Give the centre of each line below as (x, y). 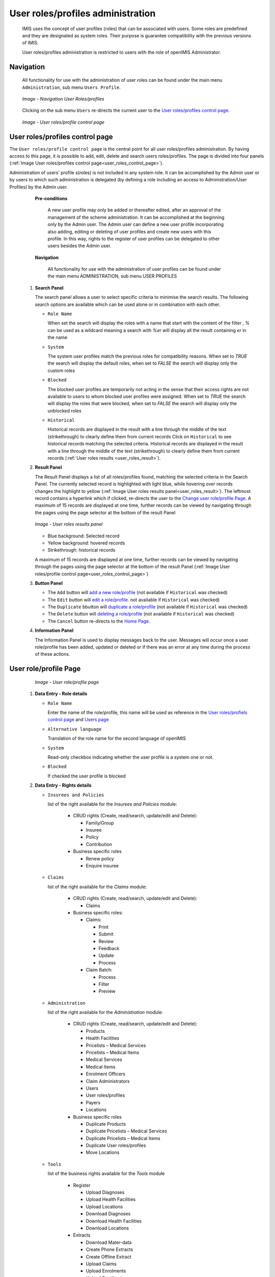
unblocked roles (64, 411)
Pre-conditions (51, 198)
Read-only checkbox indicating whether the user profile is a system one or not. (131, 757)
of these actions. (52, 654)
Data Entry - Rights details (63, 785)
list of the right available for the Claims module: (97, 887)
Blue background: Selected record (84, 536)
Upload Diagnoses (105, 1192)
